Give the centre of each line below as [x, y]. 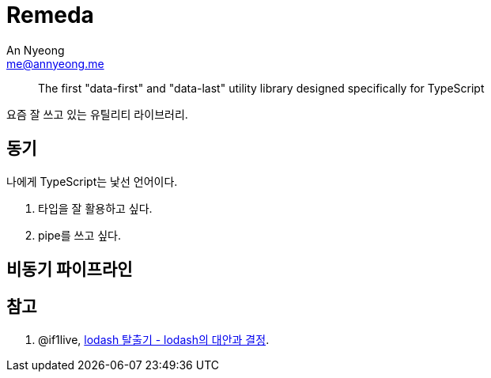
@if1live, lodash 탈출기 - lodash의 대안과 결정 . [154, 339]
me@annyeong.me [55, 63]
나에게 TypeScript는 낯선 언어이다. [92, 181]
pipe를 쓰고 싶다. [80, 235]
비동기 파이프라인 [70, 270]
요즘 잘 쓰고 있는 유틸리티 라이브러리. [97, 114]
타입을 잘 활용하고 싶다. [95, 208]
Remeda [50, 15]
